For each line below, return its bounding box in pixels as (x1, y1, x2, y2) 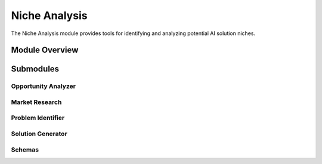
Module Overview (11, 45, 79, 55)
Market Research (11, 98, 62, 106)
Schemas (11, 146, 39, 154)
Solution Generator (11, 130, 68, 138)
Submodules (11, 64, 60, 74)
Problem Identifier (11, 113, 65, 122)
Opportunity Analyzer (11, 82, 76, 90)
